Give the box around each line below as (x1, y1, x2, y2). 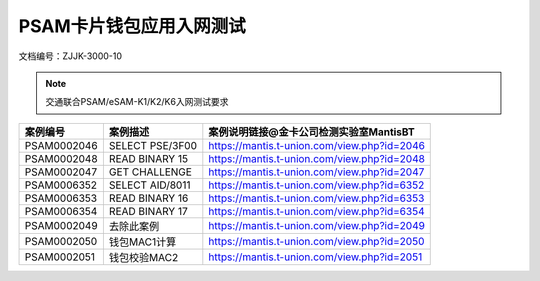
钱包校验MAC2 (108, 250, 179, 264)
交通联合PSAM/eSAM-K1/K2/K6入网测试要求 (45, 96, 229, 108)
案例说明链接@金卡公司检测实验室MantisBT (208, 125, 415, 139)
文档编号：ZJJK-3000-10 (18, 50, 123, 62)
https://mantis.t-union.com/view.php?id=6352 (208, 178, 425, 192)
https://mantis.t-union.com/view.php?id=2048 (208, 151, 425, 165)
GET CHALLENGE (108, 165, 192, 179)
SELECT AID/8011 (108, 178, 191, 192)
